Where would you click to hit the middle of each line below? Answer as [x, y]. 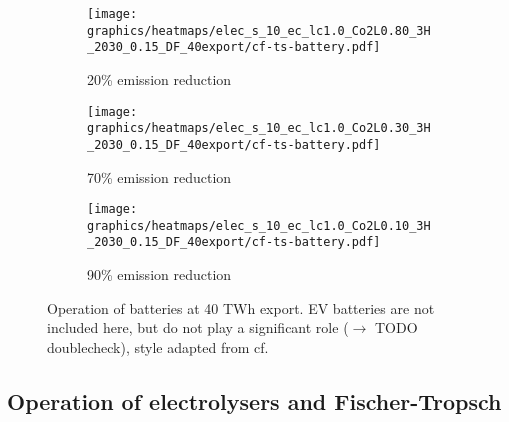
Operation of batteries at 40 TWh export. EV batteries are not [241, 307]
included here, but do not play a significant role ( [198, 327]
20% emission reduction [159, 78]
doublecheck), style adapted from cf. [158, 346]
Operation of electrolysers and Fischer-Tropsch [254, 400]
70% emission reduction [159, 176]
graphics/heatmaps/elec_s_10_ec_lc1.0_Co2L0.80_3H [259, 30]
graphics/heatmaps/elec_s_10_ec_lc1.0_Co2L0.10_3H [259, 225]
